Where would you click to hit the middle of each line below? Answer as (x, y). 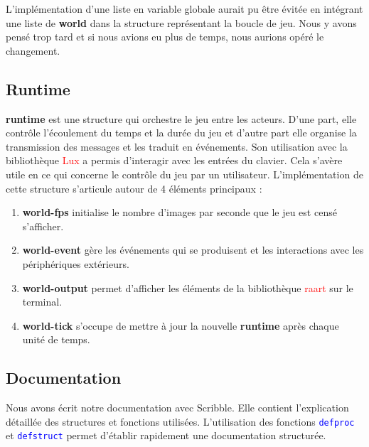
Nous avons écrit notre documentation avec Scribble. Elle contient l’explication (177, 408)
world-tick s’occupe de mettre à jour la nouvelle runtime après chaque (181, 325)
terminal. (42, 302)
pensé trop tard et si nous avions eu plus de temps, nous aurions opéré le (165, 37)
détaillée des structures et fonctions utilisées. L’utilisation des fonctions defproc (180, 421)
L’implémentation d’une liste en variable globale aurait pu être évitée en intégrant (184, 9)
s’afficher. (43, 226)
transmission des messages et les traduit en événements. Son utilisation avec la (177, 146)
